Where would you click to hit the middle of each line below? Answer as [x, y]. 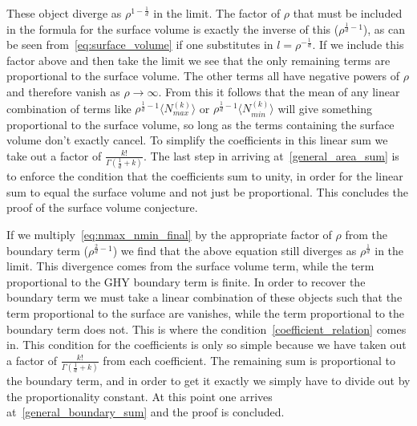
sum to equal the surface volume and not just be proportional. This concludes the [208, 191]
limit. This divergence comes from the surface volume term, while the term [190, 266]
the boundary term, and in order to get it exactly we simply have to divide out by [208, 381]
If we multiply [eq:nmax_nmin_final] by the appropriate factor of [169, 235]
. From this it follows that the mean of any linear [279, 91]
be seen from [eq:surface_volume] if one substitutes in [140, 45]
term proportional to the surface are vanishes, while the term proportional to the [206, 313]
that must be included [348, 13]
